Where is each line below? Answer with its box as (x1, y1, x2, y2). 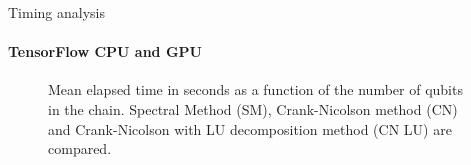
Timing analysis (8, 2, 105, 22)
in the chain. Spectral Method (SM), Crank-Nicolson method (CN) (48, 98, 458, 119)
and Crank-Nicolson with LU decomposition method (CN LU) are (48, 118, 452, 139)
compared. (48, 138, 112, 159)
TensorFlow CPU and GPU (8, 41, 202, 62)
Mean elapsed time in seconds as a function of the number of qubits (48, 79, 463, 100)
